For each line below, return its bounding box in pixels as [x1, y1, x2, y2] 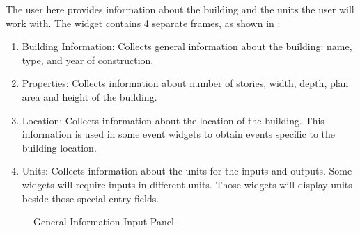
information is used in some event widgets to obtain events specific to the [22, 127, 336, 141]
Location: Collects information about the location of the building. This [22, 113, 324, 127]
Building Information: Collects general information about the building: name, [22, 39, 352, 54]
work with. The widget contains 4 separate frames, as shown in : [6, 15, 281, 30]
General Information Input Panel [33, 214, 174, 229]
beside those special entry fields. [22, 191, 159, 205]
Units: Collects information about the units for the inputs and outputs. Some [22, 163, 352, 178]
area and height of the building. [22, 89, 157, 104]
